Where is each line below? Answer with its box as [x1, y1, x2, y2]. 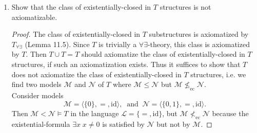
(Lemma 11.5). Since [25, 38, 90, 49]
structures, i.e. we [190, 69, 246, 79]
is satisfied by [102, 119, 145, 129]
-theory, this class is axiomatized [147, 38, 250, 49]
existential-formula [11, 119, 70, 129]
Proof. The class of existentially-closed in [11, 29, 141, 39]
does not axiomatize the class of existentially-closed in [11, 69, 182, 79]
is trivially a [98, 38, 137, 49]
